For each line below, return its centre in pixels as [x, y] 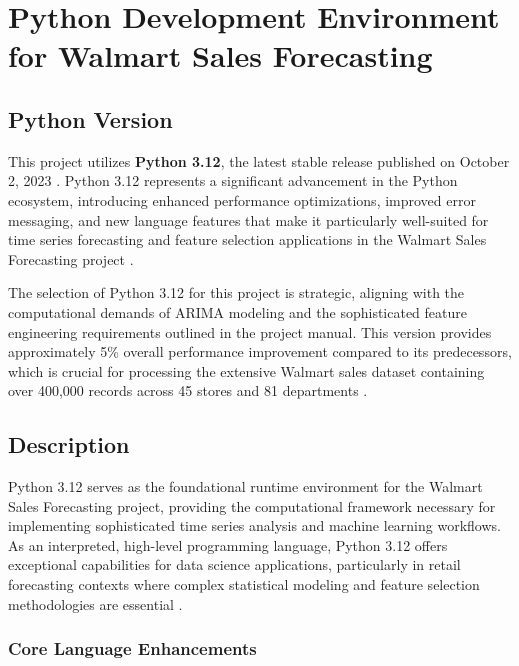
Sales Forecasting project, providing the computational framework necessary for [252, 505]
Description [69, 444]
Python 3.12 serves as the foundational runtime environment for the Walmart [245, 486]
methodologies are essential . [95, 603]
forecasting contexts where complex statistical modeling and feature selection [244, 584]
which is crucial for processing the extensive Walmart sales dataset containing [246, 370]
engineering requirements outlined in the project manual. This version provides [250, 331]
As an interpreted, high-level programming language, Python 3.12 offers [228, 544]
